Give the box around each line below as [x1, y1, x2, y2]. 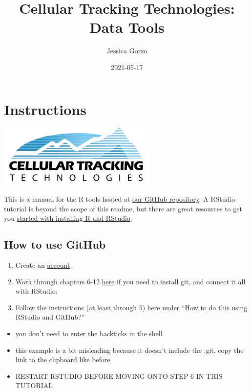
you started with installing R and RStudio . [4, 213, 132, 223]
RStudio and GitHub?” [15, 312, 85, 322]
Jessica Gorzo [106, 46, 147, 56]
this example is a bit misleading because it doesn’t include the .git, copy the [15, 345, 244, 355]
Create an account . [15, 260, 72, 270]
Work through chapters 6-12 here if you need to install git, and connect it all [15, 276, 246, 286]
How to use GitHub [4, 237, 106, 252]
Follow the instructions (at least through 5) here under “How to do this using [15, 302, 248, 312]
